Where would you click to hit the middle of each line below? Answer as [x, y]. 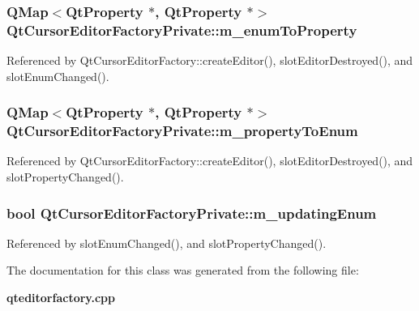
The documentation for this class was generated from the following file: [183, 270]
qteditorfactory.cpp [61, 298]
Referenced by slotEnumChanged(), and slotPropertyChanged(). [167, 243]
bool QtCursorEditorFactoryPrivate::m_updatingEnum [192, 213]
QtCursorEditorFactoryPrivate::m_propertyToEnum [182, 131]
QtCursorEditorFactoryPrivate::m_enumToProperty [182, 30]
